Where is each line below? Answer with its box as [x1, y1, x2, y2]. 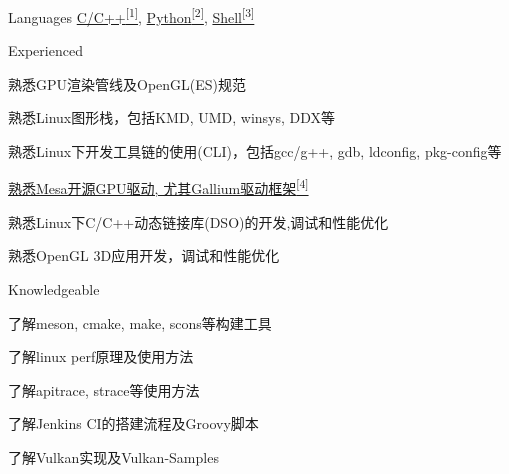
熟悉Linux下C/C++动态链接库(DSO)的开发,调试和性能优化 [8, 211, 389, 232]
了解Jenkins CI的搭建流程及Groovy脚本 [8, 413, 259, 434]
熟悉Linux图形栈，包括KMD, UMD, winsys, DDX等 [8, 107, 336, 128]
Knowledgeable [8, 279, 100, 300]
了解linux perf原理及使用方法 [8, 346, 194, 367]
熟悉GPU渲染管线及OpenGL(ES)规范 [8, 73, 247, 94]
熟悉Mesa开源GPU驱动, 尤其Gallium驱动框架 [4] [8, 175, 309, 199]
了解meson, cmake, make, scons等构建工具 [8, 312, 272, 333]
